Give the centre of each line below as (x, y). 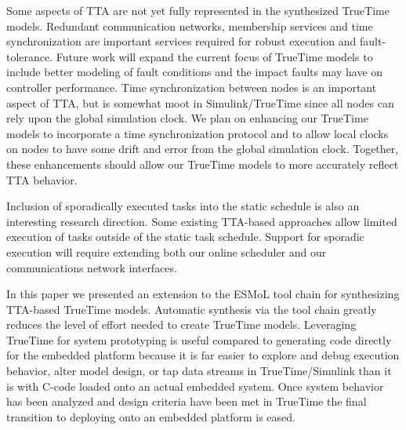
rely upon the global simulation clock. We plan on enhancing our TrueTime (187, 118)
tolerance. (30, 56)
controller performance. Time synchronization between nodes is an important (192, 87)
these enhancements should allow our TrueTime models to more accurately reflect (203, 164)
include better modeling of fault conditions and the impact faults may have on (195, 72)
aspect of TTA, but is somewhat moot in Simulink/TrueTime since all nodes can (200, 102)
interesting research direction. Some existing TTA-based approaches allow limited (202, 221)
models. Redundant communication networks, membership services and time (190, 26)
